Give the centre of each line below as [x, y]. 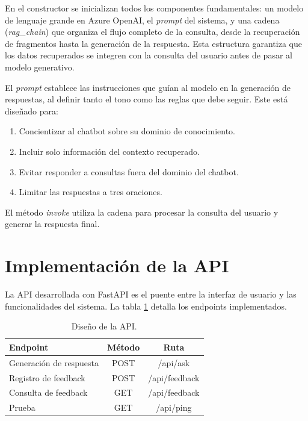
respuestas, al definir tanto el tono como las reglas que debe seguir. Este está [146, 99]
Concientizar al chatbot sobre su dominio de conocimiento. [127, 131]
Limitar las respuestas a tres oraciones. [91, 192]
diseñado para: [32, 111]
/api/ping [174, 407]
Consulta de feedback [48, 392]
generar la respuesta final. [52, 224]
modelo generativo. [40, 67]
